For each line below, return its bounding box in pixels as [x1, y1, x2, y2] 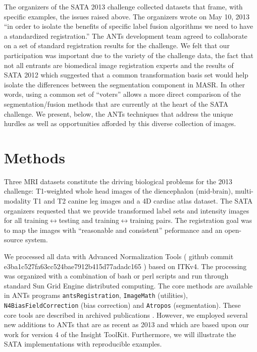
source [4, 234, 23, 245]
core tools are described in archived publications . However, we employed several [4, 309, 248, 320]
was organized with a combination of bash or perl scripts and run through [4, 271, 229, 281]
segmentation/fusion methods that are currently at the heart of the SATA [4, 98, 229, 109]
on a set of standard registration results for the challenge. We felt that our [4, 40, 230, 51]
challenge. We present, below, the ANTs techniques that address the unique [4, 108, 233, 119]
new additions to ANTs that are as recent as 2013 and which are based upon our [4, 319, 249, 330]
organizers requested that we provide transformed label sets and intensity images [4, 205, 250, 215]
